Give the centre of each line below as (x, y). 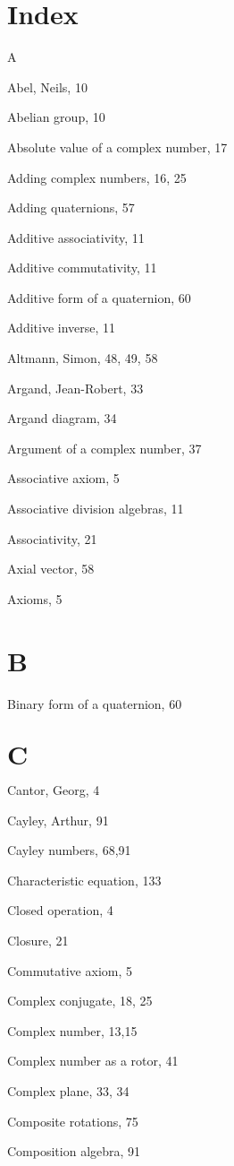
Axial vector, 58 (51, 569)
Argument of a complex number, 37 (104, 448)
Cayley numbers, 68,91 (69, 850)
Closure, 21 (38, 941)
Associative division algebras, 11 (96, 509)
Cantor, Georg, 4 (54, 790)
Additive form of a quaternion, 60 (99, 297)
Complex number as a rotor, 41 (93, 1061)
